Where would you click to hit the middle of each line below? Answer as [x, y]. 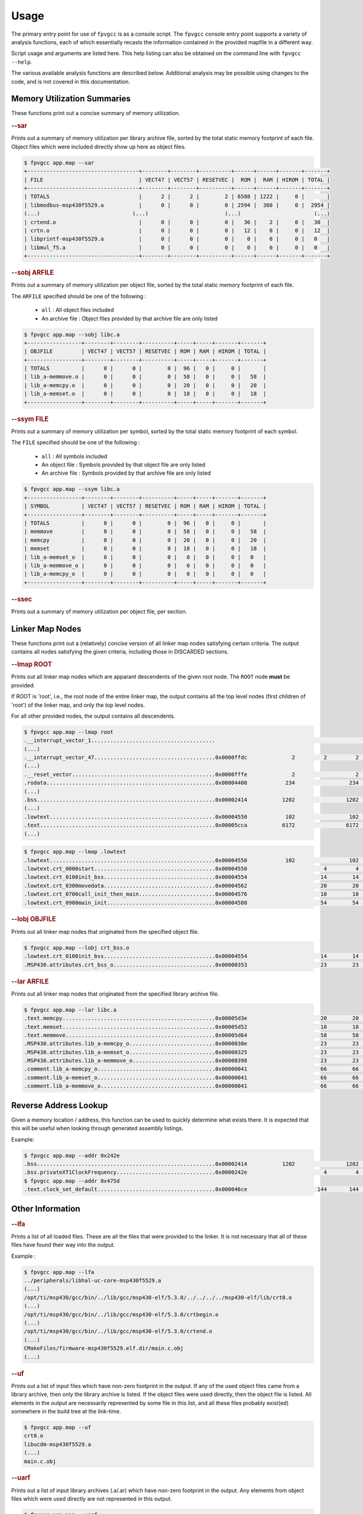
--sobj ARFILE [33, 273]
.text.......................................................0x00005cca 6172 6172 [191, 825]
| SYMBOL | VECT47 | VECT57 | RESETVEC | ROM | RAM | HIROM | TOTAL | [145, 506]
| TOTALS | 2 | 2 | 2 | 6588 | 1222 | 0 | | [177, 197]
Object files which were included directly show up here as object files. [99, 147]
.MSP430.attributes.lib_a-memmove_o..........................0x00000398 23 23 [191, 1061]
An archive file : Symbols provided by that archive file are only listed [126, 473]
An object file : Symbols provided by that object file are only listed [123, 465]
